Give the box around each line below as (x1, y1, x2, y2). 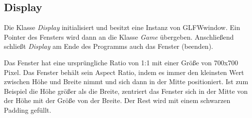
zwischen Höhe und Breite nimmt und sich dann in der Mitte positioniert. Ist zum (4, 76, 249, 87)
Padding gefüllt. (4, 104, 51, 115)
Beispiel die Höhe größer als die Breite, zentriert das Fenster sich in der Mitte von (4, 86, 248, 96)
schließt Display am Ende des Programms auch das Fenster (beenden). (4, 41, 213, 51)
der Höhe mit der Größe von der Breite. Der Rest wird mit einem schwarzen (4, 95, 231, 105)
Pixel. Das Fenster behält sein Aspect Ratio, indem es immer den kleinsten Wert (4, 67, 244, 77)
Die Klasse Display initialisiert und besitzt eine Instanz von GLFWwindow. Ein (4, 22, 240, 32)
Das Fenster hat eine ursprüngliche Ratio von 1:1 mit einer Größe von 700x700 (4, 57, 238, 67)
